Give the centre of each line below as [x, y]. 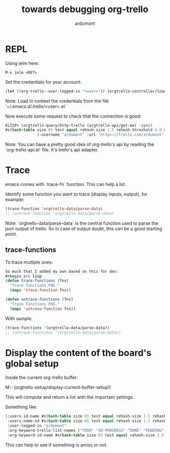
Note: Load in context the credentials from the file [57, 101]
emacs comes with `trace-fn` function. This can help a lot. [66, 184]
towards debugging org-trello [85, 9]
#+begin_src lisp [24, 276]
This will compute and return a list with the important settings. [70, 397]
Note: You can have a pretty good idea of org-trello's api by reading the [80, 144]
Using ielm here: [22, 63]
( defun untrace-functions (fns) [39, 299]
